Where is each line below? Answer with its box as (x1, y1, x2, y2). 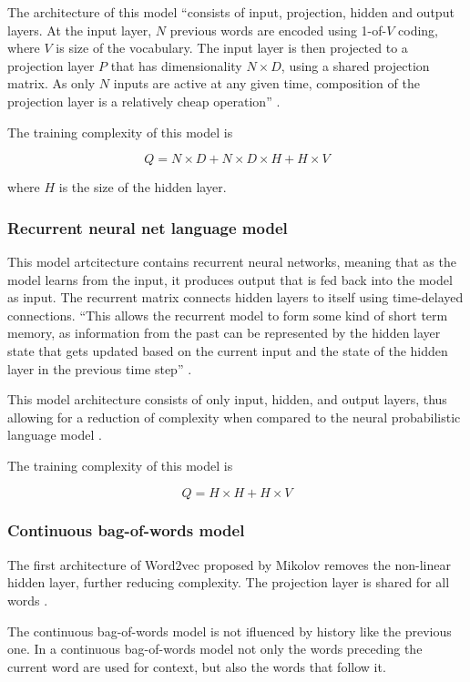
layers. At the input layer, (7, 20, 152, 39)
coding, (398, 20, 438, 39)
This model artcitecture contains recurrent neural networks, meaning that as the (7, 251, 456, 270)
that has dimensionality (110, 56, 242, 75)
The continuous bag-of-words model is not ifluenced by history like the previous (7, 621, 452, 640)
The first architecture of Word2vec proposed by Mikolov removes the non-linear (7, 555, 452, 574)
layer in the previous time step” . (7, 359, 192, 378)
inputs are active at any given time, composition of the (113, 74, 420, 93)
